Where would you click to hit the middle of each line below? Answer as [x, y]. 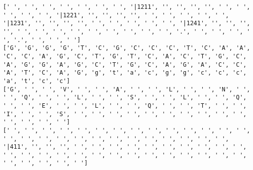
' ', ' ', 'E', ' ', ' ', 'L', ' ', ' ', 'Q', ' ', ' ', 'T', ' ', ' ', [125, 106]
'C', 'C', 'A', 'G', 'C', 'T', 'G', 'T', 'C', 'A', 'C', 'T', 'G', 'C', [125, 56]
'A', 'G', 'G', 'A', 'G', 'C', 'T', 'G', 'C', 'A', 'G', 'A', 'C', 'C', [125, 64]
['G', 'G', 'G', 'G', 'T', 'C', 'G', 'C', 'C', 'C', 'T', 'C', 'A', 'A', [127, 48]
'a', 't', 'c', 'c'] [37, 81]
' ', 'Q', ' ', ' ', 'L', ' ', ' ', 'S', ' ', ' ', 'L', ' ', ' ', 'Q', [125, 98]
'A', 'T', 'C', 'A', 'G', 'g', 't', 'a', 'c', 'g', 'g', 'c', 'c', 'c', [125, 73]
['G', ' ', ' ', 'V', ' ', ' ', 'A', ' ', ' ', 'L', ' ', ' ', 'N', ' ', [127, 89]
